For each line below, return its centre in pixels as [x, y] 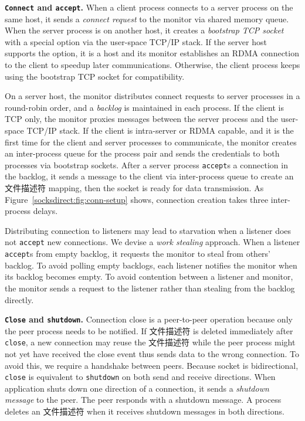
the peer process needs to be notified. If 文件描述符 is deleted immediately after [149, 330]
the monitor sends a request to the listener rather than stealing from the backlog [150, 288]
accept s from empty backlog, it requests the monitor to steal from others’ [138, 254]
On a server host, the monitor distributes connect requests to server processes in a [152, 96]
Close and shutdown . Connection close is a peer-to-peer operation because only [149, 319]
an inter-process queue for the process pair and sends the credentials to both [142, 153]
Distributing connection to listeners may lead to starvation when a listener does [148, 230]
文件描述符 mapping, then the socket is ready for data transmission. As [134, 188]
